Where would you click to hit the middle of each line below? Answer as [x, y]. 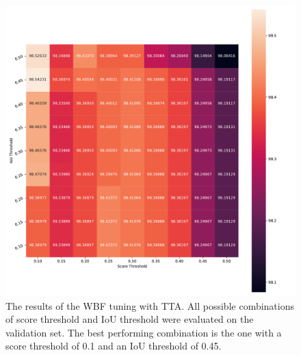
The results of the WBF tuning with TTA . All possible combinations [150, 305]
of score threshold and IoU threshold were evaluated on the [130, 319]
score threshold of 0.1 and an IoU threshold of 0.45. [114, 346]
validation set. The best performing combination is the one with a [144, 332]
